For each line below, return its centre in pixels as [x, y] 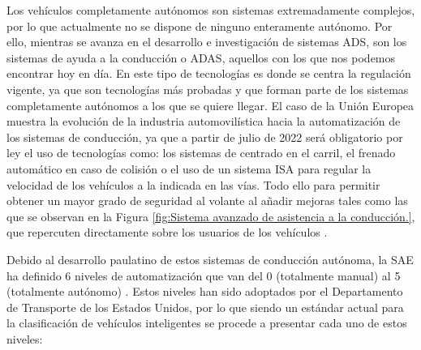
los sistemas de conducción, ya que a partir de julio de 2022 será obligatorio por [205, 137]
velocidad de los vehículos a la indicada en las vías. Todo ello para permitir [193, 184]
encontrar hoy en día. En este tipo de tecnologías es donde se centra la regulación [209, 73]
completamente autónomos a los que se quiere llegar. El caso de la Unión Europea [210, 105]
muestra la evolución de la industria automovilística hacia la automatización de [204, 121]
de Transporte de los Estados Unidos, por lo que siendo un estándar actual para [205, 307]
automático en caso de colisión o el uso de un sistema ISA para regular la [189, 168]
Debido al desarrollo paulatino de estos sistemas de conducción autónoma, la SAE [210, 259]
